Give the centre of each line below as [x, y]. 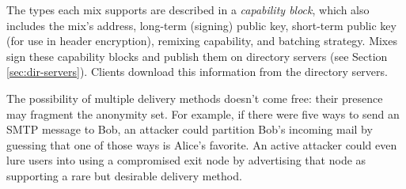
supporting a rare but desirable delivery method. [124, 175]
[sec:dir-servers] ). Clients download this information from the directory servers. [197, 72]
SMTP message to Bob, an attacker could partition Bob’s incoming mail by [190, 129]
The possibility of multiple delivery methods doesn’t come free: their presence [195, 98]
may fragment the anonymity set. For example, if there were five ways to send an [203, 113]
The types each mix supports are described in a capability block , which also [188, 9]
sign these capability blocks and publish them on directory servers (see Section [197, 56]
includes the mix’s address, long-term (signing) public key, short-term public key [201, 25]
